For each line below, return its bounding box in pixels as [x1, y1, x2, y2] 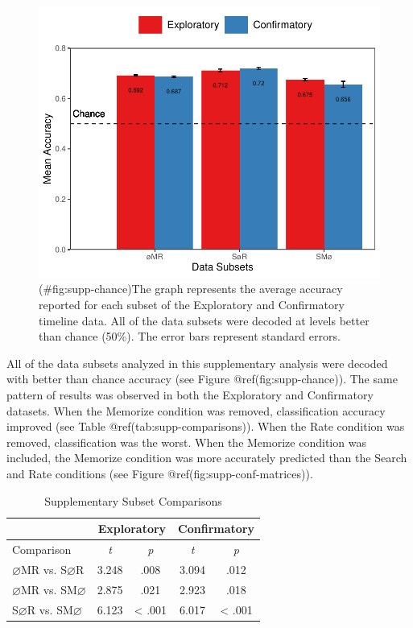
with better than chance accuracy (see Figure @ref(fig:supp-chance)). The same [6, 370, 398, 387]
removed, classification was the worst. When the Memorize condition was [6, 433, 366, 450]
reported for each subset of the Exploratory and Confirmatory [39, 296, 345, 313]
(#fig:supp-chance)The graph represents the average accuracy [39, 280, 343, 297]
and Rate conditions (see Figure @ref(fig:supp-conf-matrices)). [6, 465, 313, 481]
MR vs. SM [20, 580, 77, 597]
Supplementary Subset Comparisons [44, 492, 222, 509]
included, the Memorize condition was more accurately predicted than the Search [6, 449, 407, 466]
